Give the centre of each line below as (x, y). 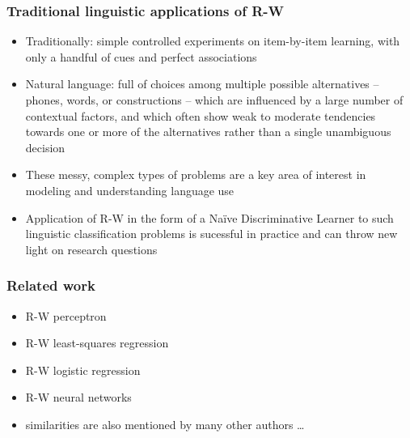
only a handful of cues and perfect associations (141, 56)
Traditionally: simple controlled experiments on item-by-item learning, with (213, 41)
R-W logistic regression (83, 370)
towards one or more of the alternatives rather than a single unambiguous (208, 132)
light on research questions (91, 249)
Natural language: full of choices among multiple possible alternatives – (202, 84)
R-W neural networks (78, 397)
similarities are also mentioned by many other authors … (165, 424)
